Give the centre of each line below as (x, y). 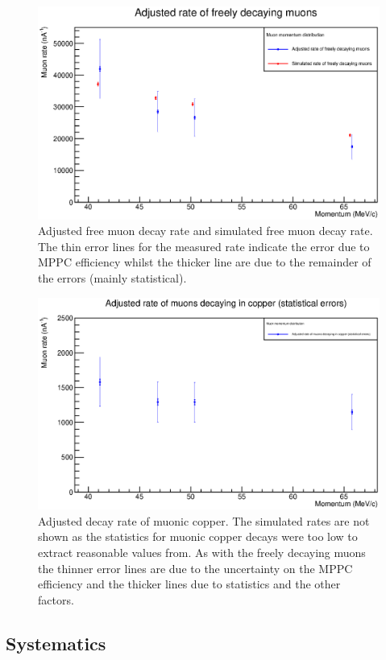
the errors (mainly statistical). (112, 277)
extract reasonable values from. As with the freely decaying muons (202, 553)
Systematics (56, 643)
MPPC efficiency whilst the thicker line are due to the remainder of (205, 262)
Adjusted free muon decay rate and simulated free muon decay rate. (205, 231)
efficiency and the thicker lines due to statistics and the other (189, 584)
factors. (56, 599)
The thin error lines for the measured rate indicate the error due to (204, 246)
